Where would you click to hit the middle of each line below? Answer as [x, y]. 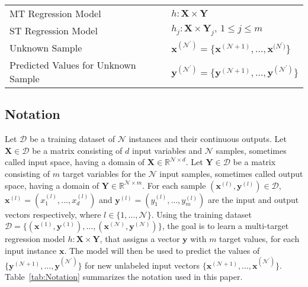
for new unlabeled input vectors [142, 265]
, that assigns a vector [140, 239]
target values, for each [259, 239]
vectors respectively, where [53, 214]
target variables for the [104, 173]
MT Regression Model [55, 13]
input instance [31, 250]
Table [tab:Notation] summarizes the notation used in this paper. [124, 277]
